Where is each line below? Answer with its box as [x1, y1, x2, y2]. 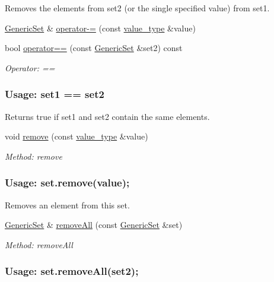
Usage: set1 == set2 [5, 87, 104, 102]
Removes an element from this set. [5, 198, 130, 211]
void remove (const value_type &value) [5, 130, 148, 142]
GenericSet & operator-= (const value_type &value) [5, 21, 196, 34]
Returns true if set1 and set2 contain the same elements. [5, 110, 210, 122]
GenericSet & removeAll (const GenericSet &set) [5, 218, 183, 231]
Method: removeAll [5, 238, 73, 251]
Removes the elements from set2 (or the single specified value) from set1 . [5, 2, 270, 14]
